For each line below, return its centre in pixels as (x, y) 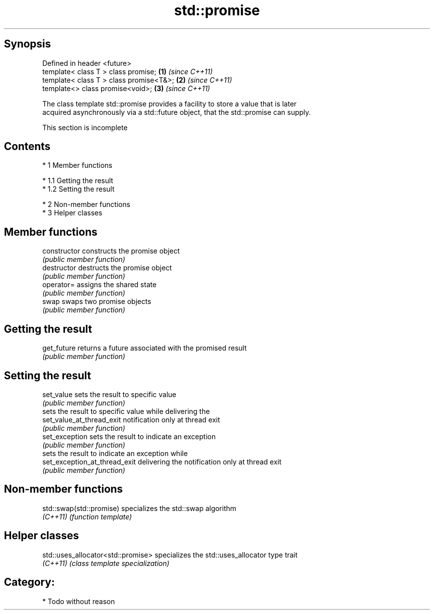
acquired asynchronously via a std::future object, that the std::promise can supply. (177, 112)
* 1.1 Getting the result (78, 181)
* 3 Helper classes (72, 213)
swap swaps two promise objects (97, 302)
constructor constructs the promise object (111, 251)
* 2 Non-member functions (86, 205)
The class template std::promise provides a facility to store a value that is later (169, 103)
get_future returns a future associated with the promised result (144, 348)
